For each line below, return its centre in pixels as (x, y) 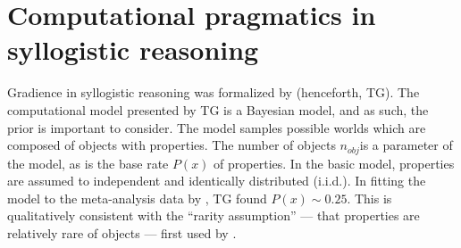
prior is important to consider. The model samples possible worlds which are (217, 127)
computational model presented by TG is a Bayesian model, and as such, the (218, 109)
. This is (369, 198)
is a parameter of (406, 145)
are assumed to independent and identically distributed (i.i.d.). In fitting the (217, 181)
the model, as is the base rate (88, 163)
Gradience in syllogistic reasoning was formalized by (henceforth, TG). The (214, 92)
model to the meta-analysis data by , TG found (137, 198)
